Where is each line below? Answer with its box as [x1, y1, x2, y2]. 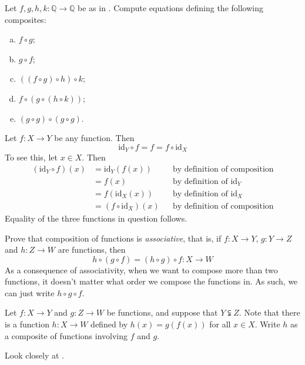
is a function [5, 318, 49, 330]
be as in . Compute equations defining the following [78, 2, 263, 14]
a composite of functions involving [5, 329, 128, 341]
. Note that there [239, 306, 300, 319]
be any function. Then [54, 132, 135, 144]
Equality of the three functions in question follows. [5, 212, 187, 224]
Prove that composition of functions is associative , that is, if [5, 232, 222, 244]
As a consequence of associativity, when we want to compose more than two [5, 263, 278, 276]
